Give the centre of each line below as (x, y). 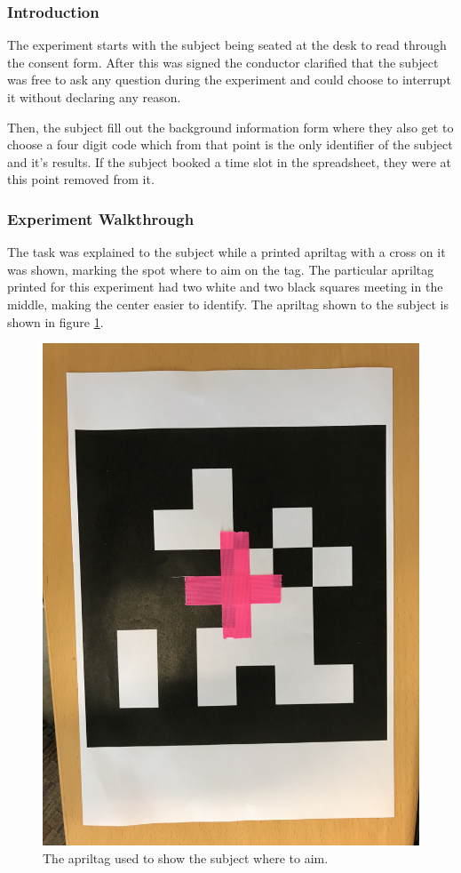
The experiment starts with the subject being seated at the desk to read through (227, 45)
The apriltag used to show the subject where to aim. (186, 858)
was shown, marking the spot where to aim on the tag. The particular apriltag (221, 269)
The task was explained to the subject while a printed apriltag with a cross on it (227, 252)
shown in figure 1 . (56, 321)
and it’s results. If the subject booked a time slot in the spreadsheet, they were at (229, 161)
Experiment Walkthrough (101, 218)
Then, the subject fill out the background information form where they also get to (230, 127)
